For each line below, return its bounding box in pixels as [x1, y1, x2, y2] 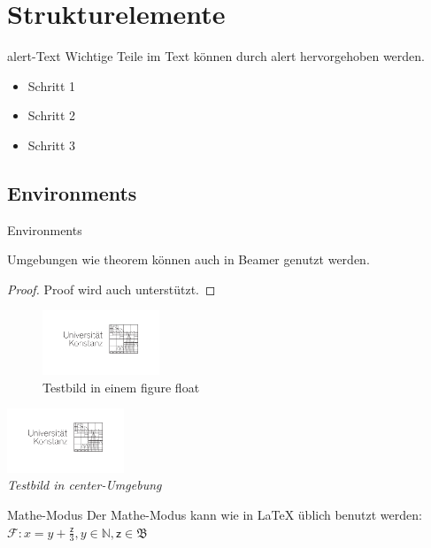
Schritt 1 [27, 76, 76, 95]
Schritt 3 [27, 135, 76, 154]
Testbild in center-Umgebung [7, 476, 162, 494]
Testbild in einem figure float [42, 377, 200, 396]
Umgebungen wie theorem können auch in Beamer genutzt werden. [7, 250, 370, 269]
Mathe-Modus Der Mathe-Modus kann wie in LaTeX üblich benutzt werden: [7, 506, 422, 524]
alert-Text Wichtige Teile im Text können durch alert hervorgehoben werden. [7, 47, 425, 65]
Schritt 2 [27, 106, 76, 125]
